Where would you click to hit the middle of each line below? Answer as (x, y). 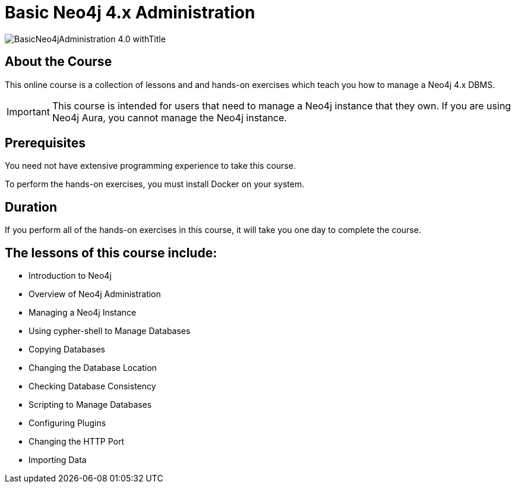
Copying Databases (67, 350)
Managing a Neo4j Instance (83, 313)
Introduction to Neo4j (70, 276)
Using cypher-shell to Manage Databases (110, 331)
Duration (31, 207)
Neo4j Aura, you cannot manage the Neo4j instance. (169, 117)
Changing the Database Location (93, 368)
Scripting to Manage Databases (90, 405)
